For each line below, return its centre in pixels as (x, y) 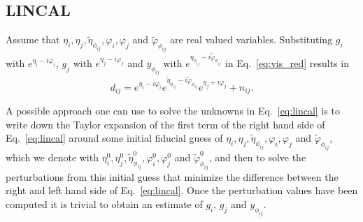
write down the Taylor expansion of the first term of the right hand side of (165, 124)
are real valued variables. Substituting (251, 39)
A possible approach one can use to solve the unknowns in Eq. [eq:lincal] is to (173, 110)
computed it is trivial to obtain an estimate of (104, 203)
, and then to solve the (257, 157)
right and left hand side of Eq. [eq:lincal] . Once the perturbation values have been (182, 190)
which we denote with (52, 157)
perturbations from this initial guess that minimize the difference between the (172, 176)
